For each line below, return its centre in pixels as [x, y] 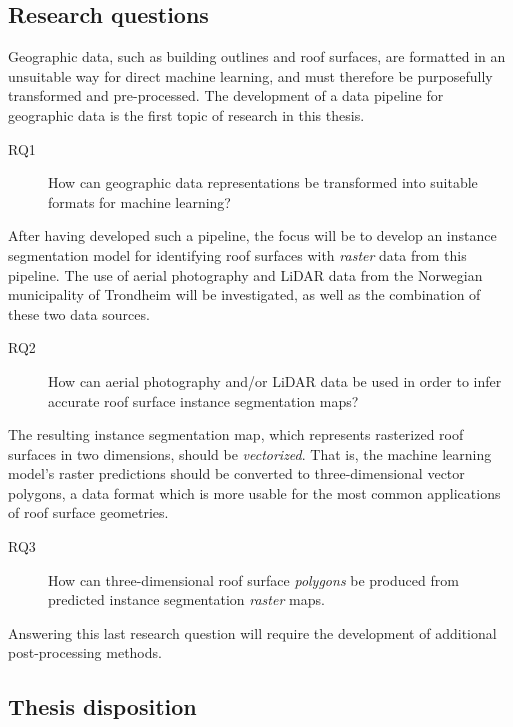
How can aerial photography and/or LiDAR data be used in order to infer [275, 380]
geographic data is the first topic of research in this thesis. [186, 114]
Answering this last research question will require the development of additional [252, 632]
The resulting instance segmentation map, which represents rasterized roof [236, 434]
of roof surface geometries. [88, 512]
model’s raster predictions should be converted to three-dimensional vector [236, 473]
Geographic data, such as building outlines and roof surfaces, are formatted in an [257, 56]
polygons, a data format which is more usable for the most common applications [254, 492]
